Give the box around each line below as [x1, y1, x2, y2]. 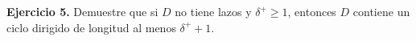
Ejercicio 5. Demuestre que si [6, 3, 159, 19]
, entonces [287, 3, 336, 19]
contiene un [352, 3, 410, 19]
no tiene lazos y [175, 3, 252, 19]
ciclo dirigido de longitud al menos [6, 18, 176, 35]
